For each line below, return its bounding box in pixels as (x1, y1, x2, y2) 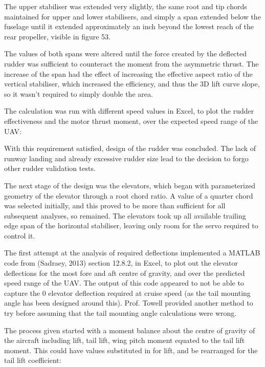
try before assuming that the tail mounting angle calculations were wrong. (4, 308, 237, 318)
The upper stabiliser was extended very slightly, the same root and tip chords (4, 1, 247, 11)
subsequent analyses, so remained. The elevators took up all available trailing (4, 210, 246, 221)
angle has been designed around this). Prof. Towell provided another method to (4, 297, 253, 308)
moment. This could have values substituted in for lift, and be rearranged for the (4, 344, 258, 355)
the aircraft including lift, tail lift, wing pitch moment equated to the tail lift (4, 335, 245, 346)
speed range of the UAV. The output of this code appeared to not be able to (4, 277, 244, 288)
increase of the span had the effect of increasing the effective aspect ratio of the (4, 68, 253, 79)
